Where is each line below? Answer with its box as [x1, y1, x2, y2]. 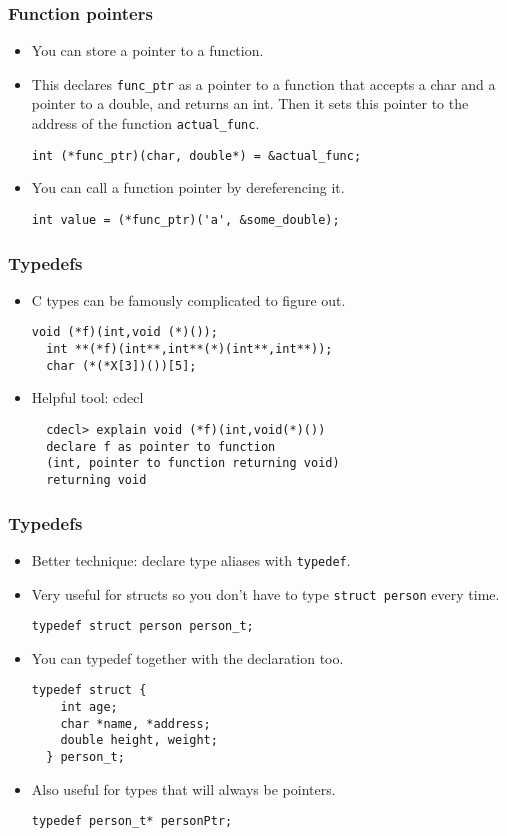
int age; [60, 700, 118, 715]
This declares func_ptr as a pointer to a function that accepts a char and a [31, 73, 496, 94]
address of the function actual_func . [31, 113, 260, 134]
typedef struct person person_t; [31, 619, 254, 634]
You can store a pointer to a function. [31, 40, 264, 61]
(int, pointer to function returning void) [46, 456, 340, 471]
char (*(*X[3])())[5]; [46, 358, 197, 373]
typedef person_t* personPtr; [31, 814, 233, 829]
